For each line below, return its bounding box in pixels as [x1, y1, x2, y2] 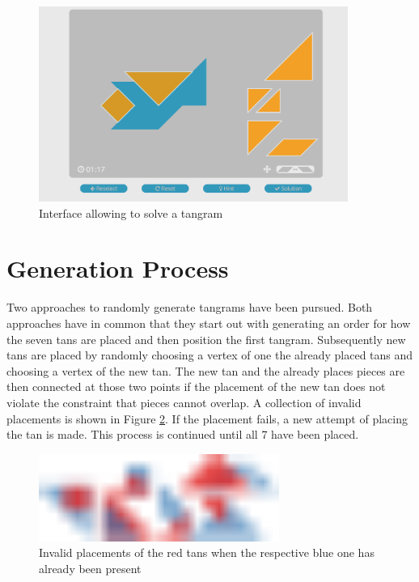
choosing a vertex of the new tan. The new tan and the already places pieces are [6, 362, 405, 379]
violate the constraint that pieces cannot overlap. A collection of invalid [6, 393, 362, 410]
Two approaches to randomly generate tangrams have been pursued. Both [6, 299, 373, 316]
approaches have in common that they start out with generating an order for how [6, 315, 411, 331]
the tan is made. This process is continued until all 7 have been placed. [6, 426, 359, 443]
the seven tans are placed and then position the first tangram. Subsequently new [6, 330, 406, 347]
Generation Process [6, 252, 229, 285]
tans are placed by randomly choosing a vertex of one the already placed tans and [6, 346, 413, 363]
